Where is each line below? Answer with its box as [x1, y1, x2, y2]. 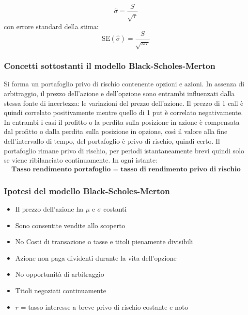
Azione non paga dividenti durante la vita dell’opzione [15, 252, 177, 263]
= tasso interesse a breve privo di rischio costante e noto [20, 301, 188, 312]
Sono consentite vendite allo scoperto [15, 220, 125, 230]
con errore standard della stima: [4, 21, 99, 31]
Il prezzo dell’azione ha [15, 204, 84, 214]
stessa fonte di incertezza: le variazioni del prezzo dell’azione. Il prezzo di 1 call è [4, 98, 244, 108]
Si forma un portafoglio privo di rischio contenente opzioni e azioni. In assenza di [4, 79, 245, 89]
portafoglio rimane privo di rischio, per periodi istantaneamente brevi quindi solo [4, 145, 245, 155]
